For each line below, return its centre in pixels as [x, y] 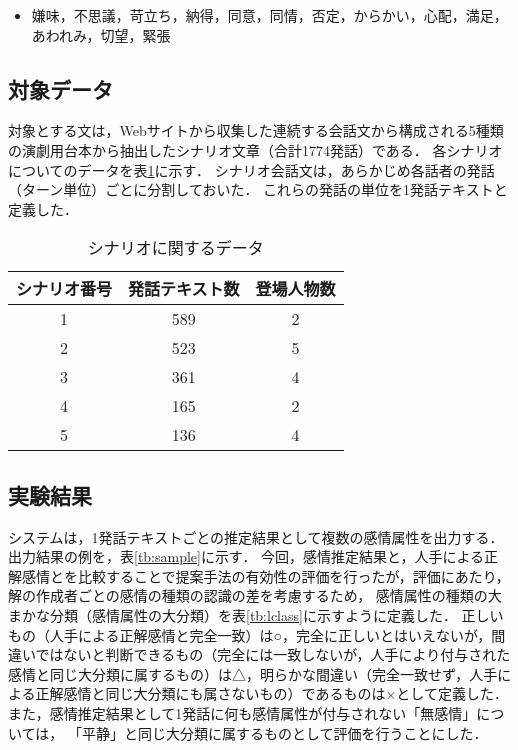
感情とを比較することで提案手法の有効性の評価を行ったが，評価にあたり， [265, 575]
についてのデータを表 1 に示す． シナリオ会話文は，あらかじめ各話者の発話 [251, 169]
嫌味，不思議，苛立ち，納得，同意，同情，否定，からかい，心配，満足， [269, 15]
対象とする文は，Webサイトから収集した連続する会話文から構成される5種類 [256, 130]
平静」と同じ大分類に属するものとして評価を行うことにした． [284, 732]
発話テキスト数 [184, 289]
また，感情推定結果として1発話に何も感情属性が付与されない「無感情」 [242, 712]
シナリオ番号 [64, 289]
